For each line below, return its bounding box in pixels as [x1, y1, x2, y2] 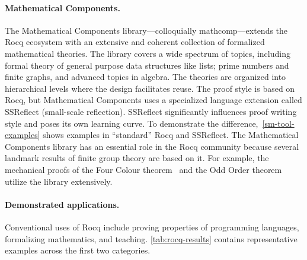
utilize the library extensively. [5, 175, 113, 187]
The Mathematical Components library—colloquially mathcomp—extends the [5, 24, 288, 36]
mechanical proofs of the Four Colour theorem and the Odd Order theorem [5, 163, 282, 175]
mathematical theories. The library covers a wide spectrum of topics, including [5, 47, 290, 59]
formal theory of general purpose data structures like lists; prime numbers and [5, 59, 289, 71]
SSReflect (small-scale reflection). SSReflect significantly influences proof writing [5, 105, 297, 117]
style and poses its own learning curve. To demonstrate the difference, [5, 117, 258, 129]
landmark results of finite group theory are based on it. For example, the [5, 152, 269, 164]
